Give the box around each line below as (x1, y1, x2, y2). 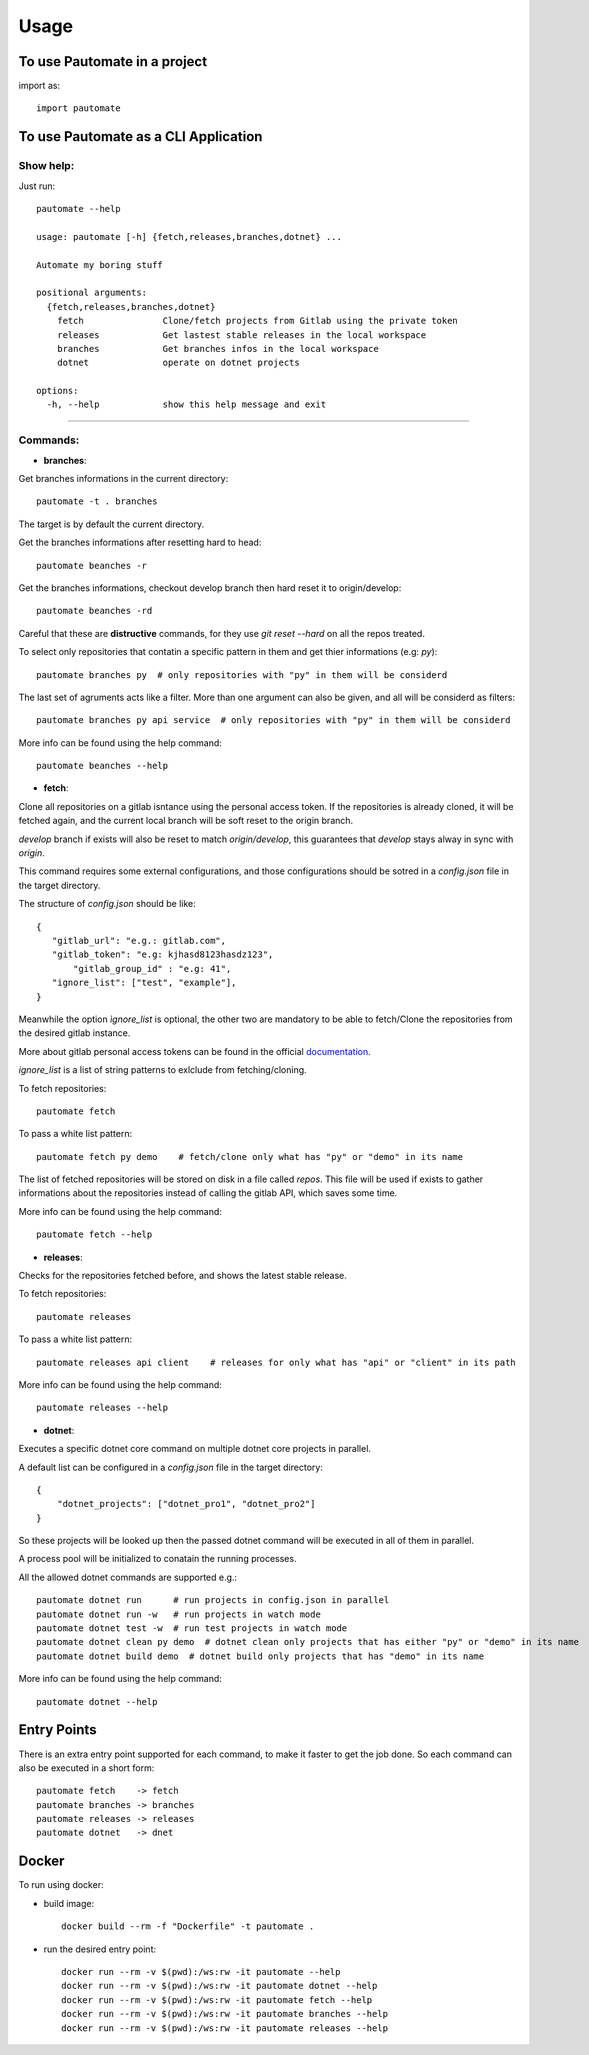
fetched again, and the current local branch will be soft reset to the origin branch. (18, 815, 354, 827)
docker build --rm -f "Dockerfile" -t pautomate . (61, 1921, 315, 1932)
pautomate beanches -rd (36, 605, 153, 617)
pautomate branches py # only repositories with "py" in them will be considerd (36, 669, 448, 680)
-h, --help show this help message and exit (46, 399, 327, 410)
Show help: (18, 159, 75, 173)
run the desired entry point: (43, 1943, 157, 1955)
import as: (18, 80, 60, 92)
